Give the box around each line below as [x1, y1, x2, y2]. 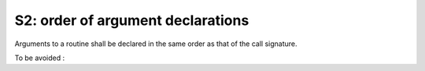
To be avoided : [14, 53, 65, 62]
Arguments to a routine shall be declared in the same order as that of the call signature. [14, 39, 298, 48]
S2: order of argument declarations [14, 12, 249, 29]
